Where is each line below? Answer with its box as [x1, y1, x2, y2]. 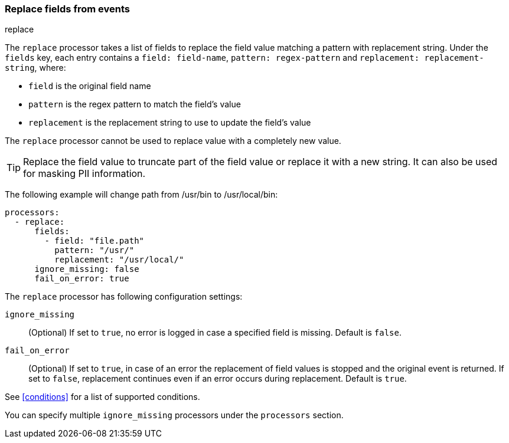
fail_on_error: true [34, 274, 129, 284]
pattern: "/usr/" [54, 245, 135, 255]
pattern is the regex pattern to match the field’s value [28, 99, 241, 110]
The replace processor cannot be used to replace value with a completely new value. [5, 136, 341, 146]
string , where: [5, 63, 66, 73]
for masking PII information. [23, 168, 146, 180]
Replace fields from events [5, 3, 130, 15]
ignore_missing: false [34, 264, 139, 274]
